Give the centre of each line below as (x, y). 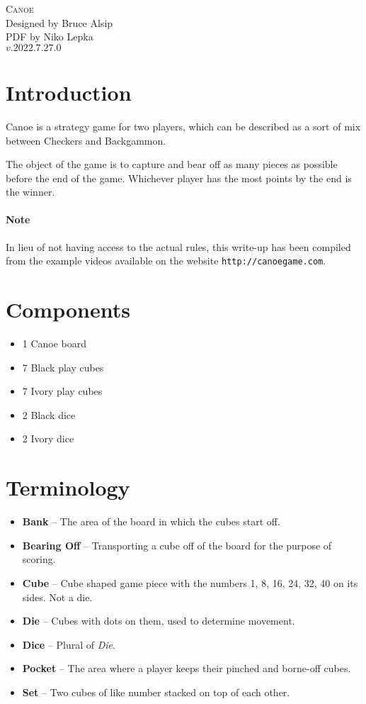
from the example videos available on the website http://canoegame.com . (166, 261)
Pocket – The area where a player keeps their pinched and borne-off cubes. (187, 668)
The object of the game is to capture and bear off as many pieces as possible (172, 164)
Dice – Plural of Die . (69, 644)
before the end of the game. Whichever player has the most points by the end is (179, 178)
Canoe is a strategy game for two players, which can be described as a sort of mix (183, 126)
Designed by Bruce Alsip (59, 22)
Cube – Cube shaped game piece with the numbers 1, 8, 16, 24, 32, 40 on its (190, 582)
